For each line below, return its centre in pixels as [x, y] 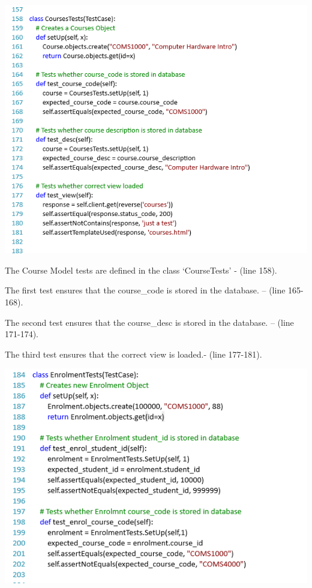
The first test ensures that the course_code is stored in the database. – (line [145, 290]
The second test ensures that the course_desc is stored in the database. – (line [149, 322]
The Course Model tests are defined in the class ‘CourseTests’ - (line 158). [141, 270]
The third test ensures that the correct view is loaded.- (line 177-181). [133, 354]
